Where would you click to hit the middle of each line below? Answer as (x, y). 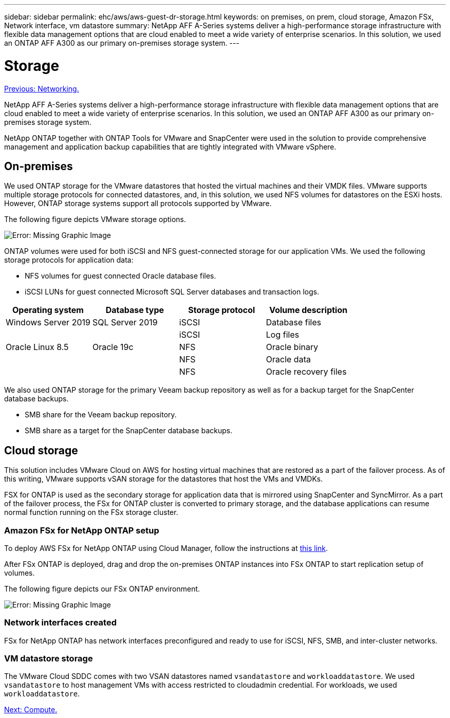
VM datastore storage (49, 659)
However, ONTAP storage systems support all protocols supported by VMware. (138, 204)
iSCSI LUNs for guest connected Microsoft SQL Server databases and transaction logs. (172, 292)
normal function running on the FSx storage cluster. (91, 512)
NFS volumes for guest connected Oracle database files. (120, 276)
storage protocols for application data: (69, 260)
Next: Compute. (31, 710)
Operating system (48, 310)
